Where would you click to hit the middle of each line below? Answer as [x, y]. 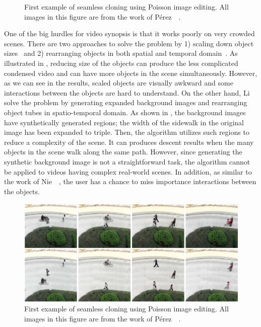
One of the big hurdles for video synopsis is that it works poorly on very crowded [129, 33]
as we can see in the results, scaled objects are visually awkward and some [119, 83]
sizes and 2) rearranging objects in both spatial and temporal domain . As [121, 53]
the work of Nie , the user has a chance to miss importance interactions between [130, 181]
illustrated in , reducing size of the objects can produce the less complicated [121, 63]
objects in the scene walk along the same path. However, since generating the [123, 152]
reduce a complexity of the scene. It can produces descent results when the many [129, 142]
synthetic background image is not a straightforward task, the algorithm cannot [127, 161]
